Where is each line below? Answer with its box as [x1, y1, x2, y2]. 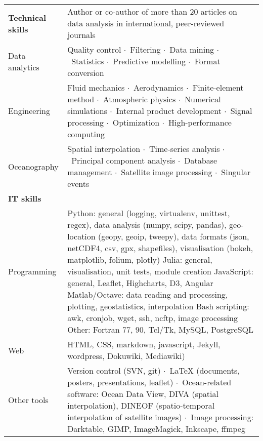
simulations [67, 105, 107, 116]
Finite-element [192, 82, 244, 93]
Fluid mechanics [67, 82, 125, 93]
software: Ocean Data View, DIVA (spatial [67, 388, 218, 399]
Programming [8, 265, 57, 277]
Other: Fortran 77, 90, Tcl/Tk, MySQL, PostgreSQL [67, 324, 253, 335]
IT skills [8, 192, 41, 204]
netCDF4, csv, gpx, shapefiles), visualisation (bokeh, [67, 242, 253, 254]
